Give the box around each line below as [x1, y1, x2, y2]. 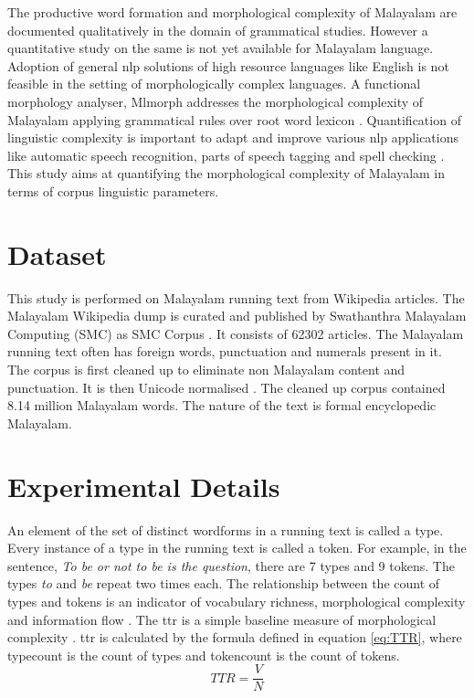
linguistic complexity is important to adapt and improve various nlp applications [7, 128, 458, 147]
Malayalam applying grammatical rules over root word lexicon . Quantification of [7, 110, 461, 129]
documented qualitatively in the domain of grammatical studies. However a [7, 20, 428, 39]
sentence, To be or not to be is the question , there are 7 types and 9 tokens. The [7, 555, 455, 575]
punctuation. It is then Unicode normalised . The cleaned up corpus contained [7, 377, 446, 397]
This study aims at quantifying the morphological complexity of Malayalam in [7, 164, 446, 183]
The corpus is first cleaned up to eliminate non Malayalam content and [7, 360, 406, 379]
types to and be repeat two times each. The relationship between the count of [7, 574, 440, 593]
